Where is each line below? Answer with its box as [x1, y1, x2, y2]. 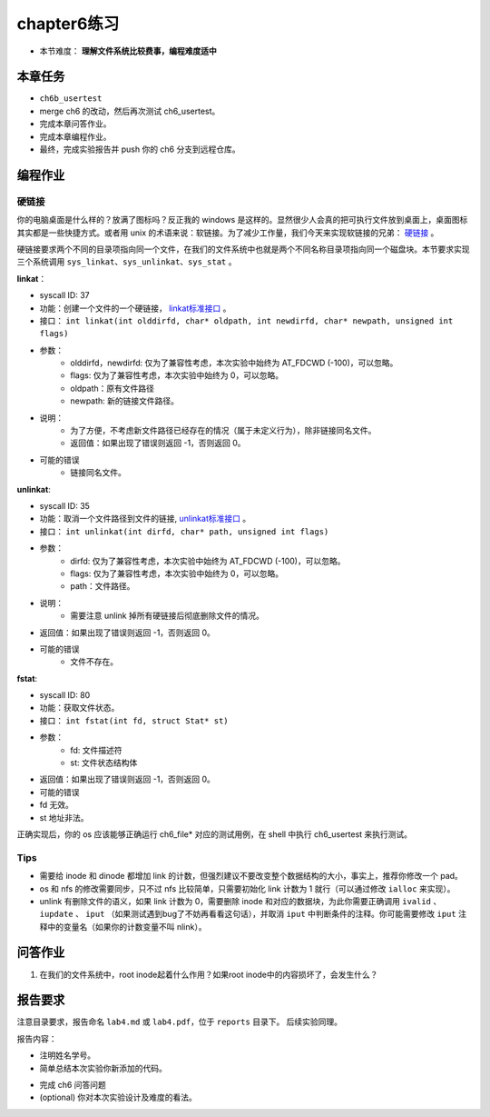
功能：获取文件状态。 [39, 703, 120, 713]
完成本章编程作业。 [39, 131, 112, 142]
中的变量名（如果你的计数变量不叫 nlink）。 [46, 921, 207, 932]
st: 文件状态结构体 [70, 757, 138, 768]
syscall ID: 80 [39, 690, 91, 701]
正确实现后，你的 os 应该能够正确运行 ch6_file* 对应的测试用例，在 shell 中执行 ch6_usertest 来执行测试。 [16, 828, 413, 840]
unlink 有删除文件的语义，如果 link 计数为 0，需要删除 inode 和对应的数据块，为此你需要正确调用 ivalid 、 [39, 895, 442, 906]
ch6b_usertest [39, 94, 103, 104]
